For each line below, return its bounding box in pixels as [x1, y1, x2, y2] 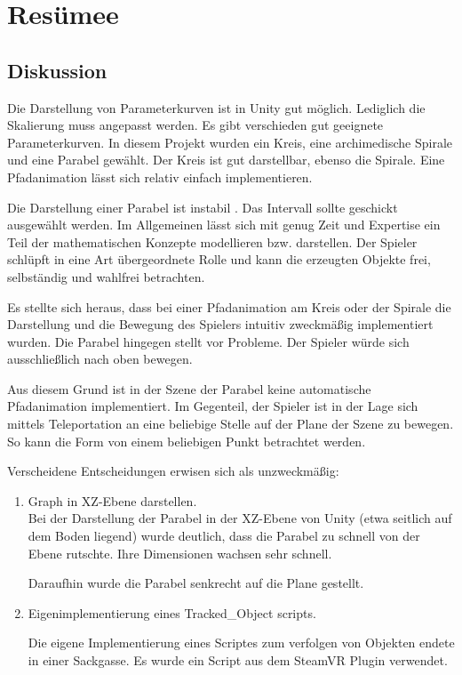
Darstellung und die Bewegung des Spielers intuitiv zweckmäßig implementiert [7, 315, 434, 333]
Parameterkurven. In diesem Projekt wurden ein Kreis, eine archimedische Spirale [7, 133, 453, 151]
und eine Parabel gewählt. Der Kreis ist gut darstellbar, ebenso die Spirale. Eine [7, 150, 445, 169]
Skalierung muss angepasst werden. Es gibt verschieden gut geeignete [7, 116, 384, 134]
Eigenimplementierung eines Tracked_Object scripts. [28, 603, 316, 622]
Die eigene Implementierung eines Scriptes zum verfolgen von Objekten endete [28, 633, 455, 652]
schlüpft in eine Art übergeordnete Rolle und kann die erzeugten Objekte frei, [7, 250, 431, 269]
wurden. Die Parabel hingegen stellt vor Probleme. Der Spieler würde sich [7, 332, 410, 350]
